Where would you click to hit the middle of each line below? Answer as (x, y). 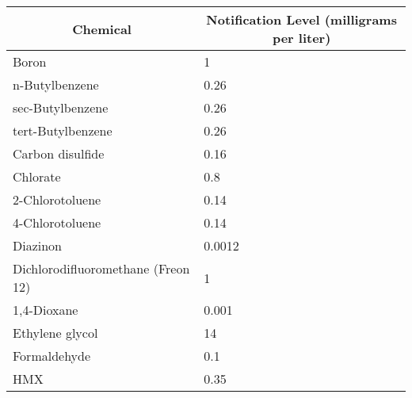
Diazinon (38, 245)
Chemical (102, 29)
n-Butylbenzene (56, 84)
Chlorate (37, 176)
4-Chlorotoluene (57, 222)
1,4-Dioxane (46, 310)
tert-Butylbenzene (63, 130)
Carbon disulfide (59, 153)
